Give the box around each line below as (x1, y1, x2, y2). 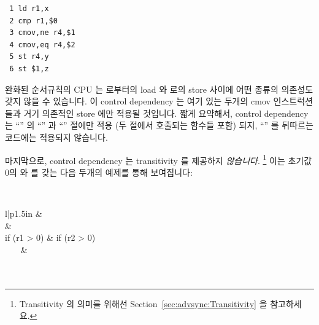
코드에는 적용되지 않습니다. (5, 130, 108, 143)
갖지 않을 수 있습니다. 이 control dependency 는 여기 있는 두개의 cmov (5, 95, 271, 108)
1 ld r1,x (9, 4, 49, 13)
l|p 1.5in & (5, 207, 42, 220)
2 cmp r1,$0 (9, 16, 58, 25)
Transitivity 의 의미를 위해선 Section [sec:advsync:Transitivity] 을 (19, 297, 267, 310)
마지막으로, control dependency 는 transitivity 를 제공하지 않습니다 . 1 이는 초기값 (5, 152, 312, 166)
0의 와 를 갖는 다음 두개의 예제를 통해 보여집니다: (5, 165, 193, 178)
